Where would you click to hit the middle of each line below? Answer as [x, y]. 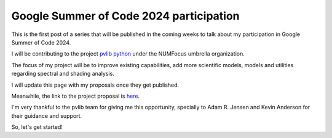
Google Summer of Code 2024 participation [125, 16]
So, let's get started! [37, 127]
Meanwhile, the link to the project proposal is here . [76, 96]
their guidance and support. [47, 115]
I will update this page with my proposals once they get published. [95, 85]
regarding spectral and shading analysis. [63, 74]
